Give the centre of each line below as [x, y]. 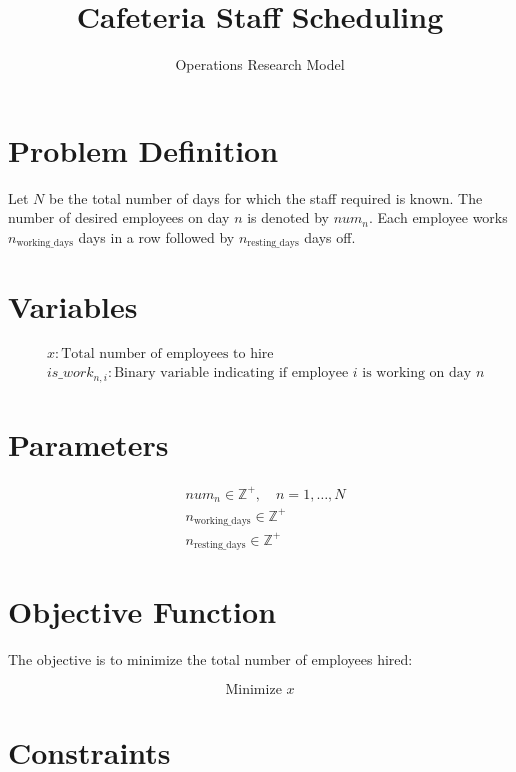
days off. [330, 236]
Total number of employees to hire [167, 354]
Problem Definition [143, 149]
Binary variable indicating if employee [231, 373]
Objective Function [142, 611]
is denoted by [288, 217]
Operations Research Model [260, 64]
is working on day [417, 373]
